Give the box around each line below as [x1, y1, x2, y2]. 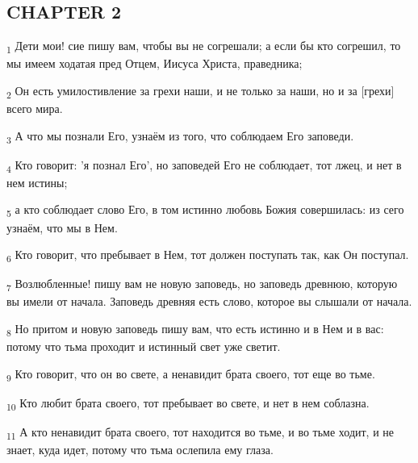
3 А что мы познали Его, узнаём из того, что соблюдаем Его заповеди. [6, 127, 354, 146]
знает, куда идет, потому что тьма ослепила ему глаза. [6, 441, 274, 458]
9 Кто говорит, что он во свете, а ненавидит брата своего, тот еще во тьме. [6, 365, 375, 384]
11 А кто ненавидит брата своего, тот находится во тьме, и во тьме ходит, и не [6, 423, 395, 442]
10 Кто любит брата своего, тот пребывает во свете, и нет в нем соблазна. [6, 394, 370, 413]
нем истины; [6, 173, 68, 190]
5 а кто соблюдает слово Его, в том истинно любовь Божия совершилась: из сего [6, 201, 404, 220]
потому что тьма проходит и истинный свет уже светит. [6, 338, 281, 355]
